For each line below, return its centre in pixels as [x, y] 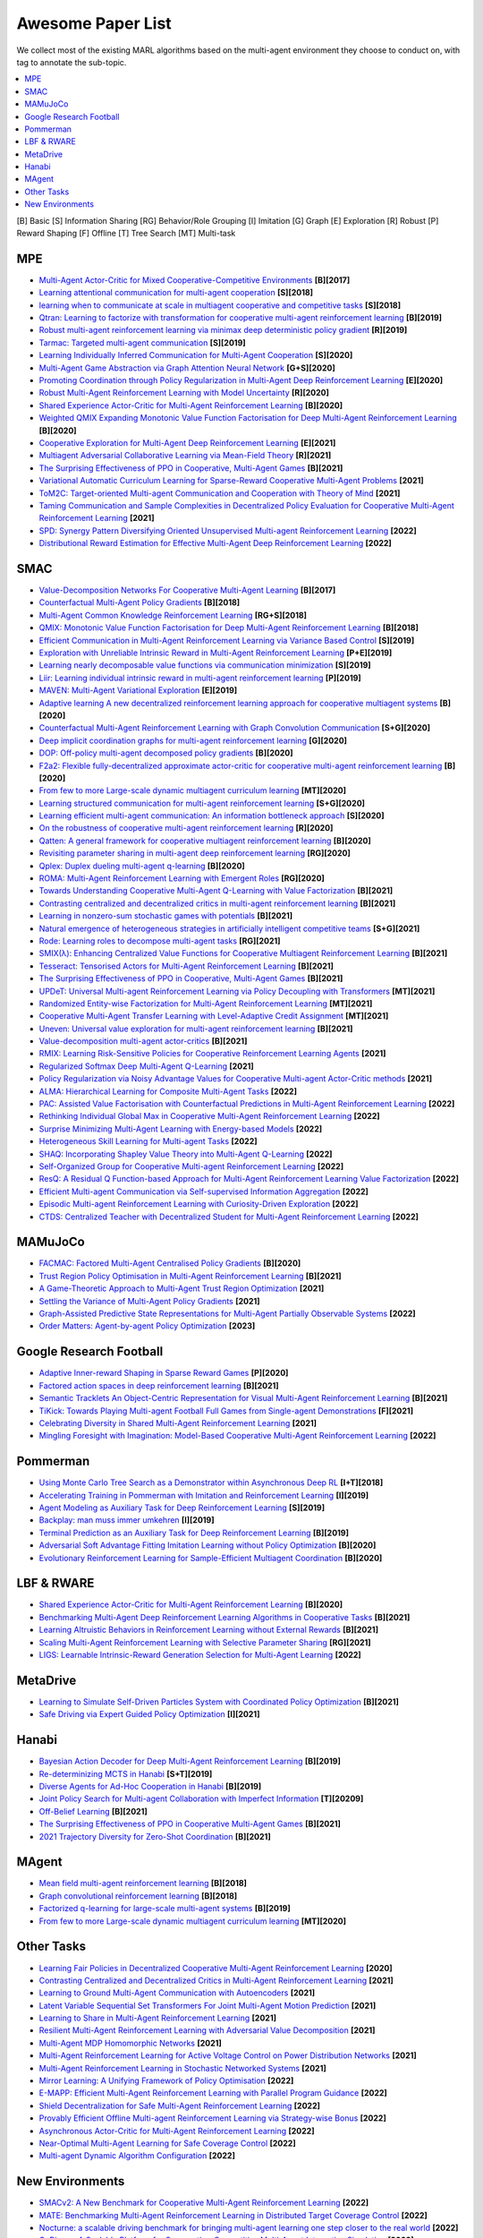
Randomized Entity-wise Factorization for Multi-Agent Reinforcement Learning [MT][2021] [206, 1004]
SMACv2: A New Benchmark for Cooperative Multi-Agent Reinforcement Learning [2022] [204, 2203]
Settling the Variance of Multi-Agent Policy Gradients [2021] [149, 1301]
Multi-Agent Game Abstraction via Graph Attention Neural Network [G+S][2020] [187, 368]
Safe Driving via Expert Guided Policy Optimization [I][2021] [149, 1714]
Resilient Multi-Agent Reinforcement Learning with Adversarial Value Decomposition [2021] [207, 2030]
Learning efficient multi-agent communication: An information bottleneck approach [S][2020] [212, 816]
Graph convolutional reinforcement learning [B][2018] [138, 1896]
